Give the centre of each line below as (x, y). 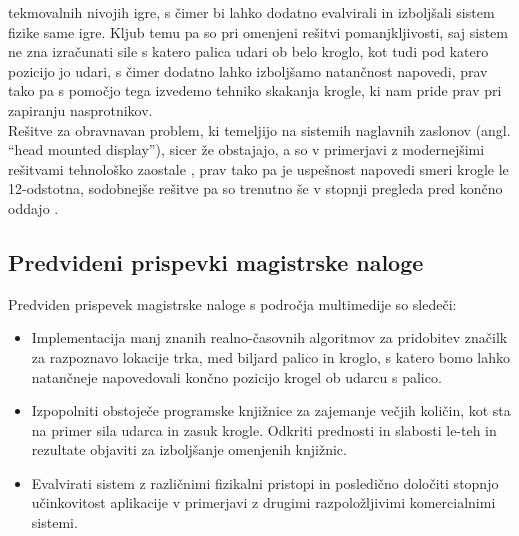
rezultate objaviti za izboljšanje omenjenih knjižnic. (189, 449)
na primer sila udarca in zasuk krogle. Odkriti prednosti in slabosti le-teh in (264, 429)
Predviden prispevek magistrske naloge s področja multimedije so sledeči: (232, 303)
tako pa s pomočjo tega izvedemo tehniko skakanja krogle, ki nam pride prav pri (255, 90)
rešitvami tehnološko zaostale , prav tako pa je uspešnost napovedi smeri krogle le (258, 168)
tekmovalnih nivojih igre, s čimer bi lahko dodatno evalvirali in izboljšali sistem (251, 12)
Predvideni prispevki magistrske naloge (216, 261)
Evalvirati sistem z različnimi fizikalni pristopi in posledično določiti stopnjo (265, 482)
